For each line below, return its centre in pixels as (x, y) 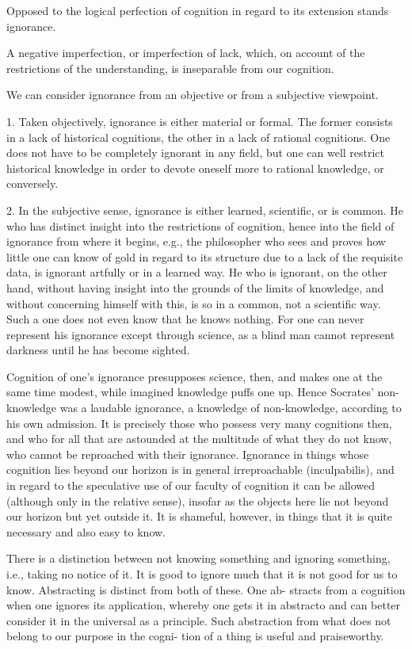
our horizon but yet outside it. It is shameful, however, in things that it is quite (200, 516)
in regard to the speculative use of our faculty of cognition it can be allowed (191, 485)
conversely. (32, 183)
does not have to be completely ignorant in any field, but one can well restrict (196, 153)
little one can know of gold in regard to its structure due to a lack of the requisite (205, 256)
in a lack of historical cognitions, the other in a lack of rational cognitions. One (198, 137)
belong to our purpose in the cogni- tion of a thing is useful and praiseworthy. (195, 636)
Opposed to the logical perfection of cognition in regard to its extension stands (198, 10)
